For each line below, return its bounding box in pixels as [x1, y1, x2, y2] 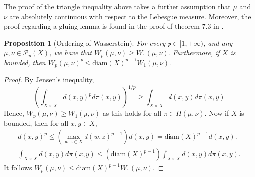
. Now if [204, 108, 229, 118]
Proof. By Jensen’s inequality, [4, 74, 94, 85]
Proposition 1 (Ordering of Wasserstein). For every [4, 37, 166, 48]
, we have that [49, 47, 92, 58]
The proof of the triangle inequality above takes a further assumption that [4, 1, 231, 11]
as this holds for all [102, 108, 162, 118]
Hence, [4, 108, 24, 118]
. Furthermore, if [168, 47, 220, 58]
